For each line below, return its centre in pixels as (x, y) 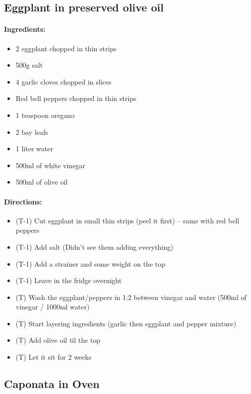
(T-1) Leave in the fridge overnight (69, 280)
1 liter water (34, 148)
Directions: (23, 201)
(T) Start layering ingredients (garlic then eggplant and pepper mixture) (126, 323)
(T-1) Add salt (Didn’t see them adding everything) (94, 246)
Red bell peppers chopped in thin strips (76, 98)
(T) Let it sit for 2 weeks (54, 357)
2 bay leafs (32, 132)
